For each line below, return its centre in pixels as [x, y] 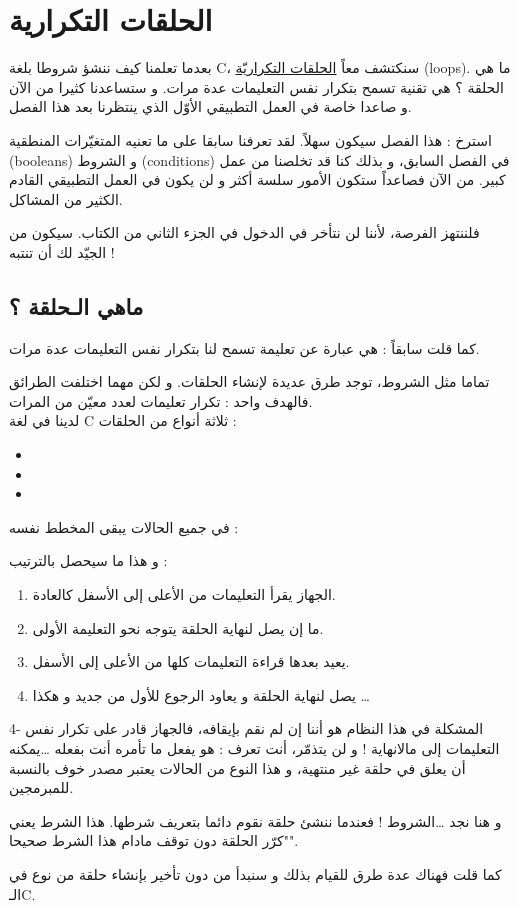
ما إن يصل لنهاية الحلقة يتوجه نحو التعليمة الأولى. [178, 627]
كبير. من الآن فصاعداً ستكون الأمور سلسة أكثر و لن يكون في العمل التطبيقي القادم [257, 179]
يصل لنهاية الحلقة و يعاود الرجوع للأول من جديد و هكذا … [201, 694]
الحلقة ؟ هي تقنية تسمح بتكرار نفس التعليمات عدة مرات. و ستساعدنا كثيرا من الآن [256, 86]
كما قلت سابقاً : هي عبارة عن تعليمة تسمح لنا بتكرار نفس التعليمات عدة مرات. [244, 347]
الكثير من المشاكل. [66, 198]
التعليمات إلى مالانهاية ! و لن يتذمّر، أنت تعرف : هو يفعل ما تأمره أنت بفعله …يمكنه [254, 747]
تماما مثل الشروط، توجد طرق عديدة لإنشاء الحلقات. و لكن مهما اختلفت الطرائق [249, 381]
